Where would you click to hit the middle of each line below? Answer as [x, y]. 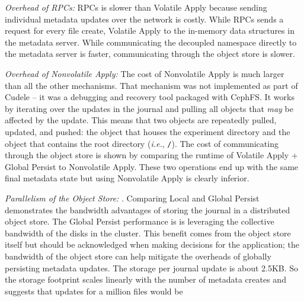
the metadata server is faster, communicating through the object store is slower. [150, 54]
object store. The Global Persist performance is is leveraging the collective [140, 221]
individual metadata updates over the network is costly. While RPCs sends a [144, 19]
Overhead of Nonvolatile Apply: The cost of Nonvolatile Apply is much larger [145, 73]
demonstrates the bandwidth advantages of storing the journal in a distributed [148, 209]
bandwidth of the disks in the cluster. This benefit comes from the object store [148, 233]
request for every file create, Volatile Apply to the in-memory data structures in [150, 31]
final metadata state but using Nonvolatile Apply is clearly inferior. [127, 178]
